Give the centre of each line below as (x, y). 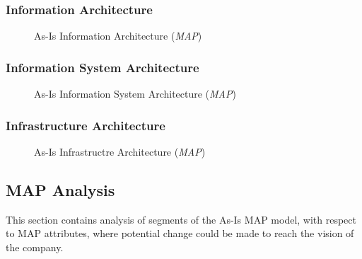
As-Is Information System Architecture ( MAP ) (135, 94)
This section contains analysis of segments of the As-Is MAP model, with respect (181, 219)
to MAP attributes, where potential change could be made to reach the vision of (180, 233)
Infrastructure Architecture (86, 125)
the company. (35, 247)
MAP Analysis (60, 189)
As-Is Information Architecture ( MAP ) (118, 36)
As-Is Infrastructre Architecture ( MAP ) (120, 151)
